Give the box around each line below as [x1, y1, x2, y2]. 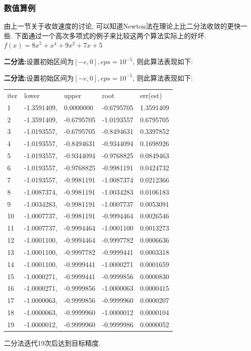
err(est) [140, 90, 162, 100]
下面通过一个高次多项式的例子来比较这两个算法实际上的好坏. [15, 30, 207, 40]
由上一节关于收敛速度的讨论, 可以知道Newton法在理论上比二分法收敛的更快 [4, 21, 241, 31]
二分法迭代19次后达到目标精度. [4, 338, 101, 348]
